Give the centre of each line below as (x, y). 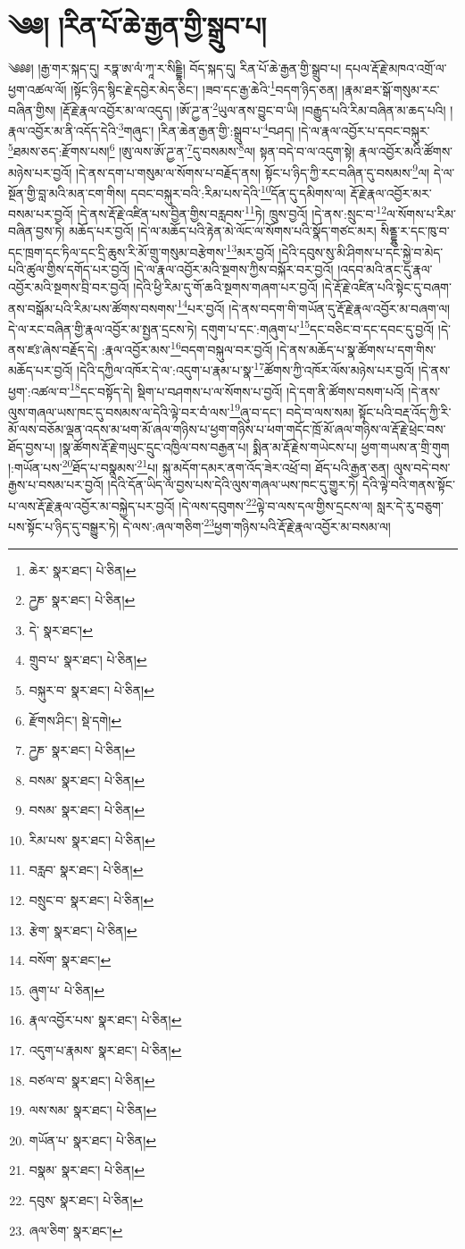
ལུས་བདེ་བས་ (422, 467)
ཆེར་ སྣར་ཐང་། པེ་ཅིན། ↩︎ (83, 570)
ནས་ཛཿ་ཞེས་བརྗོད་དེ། (53, 349)
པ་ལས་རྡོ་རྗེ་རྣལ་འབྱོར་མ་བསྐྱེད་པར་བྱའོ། (91, 505)
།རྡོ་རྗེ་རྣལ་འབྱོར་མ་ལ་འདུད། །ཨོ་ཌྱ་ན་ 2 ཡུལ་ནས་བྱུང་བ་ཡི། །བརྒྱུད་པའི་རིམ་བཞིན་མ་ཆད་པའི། (253, 108)
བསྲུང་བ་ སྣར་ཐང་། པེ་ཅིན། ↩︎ (91, 900)
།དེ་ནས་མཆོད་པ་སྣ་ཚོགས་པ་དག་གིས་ (357, 349)
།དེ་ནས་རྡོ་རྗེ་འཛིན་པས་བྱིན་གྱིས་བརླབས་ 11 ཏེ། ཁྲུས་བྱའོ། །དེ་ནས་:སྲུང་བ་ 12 (232, 212)
